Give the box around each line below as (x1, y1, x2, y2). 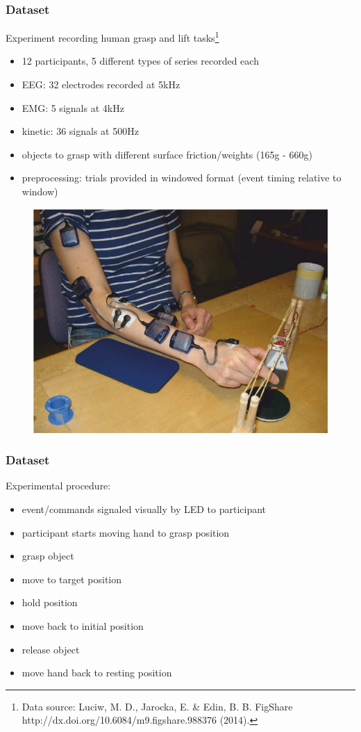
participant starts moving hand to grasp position (22, 525, 230, 539)
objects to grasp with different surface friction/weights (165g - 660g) (22, 147, 312, 161)
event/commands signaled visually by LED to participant (22, 501, 267, 516)
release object (22, 642, 80, 656)
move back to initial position (22, 618, 144, 633)
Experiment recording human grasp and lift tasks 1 (6, 29, 219, 44)
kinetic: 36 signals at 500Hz (22, 124, 139, 138)
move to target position (22, 571, 122, 586)
